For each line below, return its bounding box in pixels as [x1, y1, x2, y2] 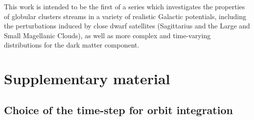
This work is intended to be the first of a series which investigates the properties [4, 1, 245, 11]
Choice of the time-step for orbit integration [4, 102, 233, 117]
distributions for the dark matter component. [4, 40, 139, 50]
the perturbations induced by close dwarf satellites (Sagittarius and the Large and [4, 21, 250, 31]
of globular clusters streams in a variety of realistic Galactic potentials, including [4, 11, 247, 21]
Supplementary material [4, 69, 170, 89]
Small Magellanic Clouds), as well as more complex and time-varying [4, 30, 211, 40]
